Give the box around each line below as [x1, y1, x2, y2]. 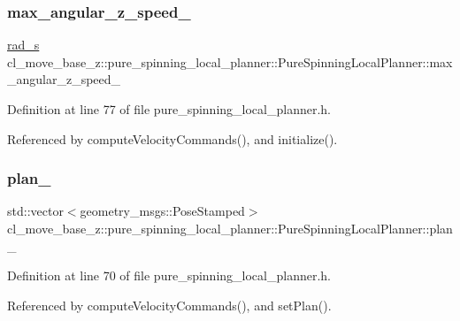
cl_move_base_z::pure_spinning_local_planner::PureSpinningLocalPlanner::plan [7, 219, 453, 237]
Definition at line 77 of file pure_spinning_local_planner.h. [7, 100, 331, 118]
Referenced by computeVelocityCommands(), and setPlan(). [7, 295, 332, 314]
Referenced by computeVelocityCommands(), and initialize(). [7, 129, 338, 148]
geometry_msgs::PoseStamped [80, 202, 245, 220]
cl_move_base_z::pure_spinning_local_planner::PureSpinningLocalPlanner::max [7, 52, 453, 71]
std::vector [7, 202, 64, 220]
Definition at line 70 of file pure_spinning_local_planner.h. [7, 266, 331, 285]
